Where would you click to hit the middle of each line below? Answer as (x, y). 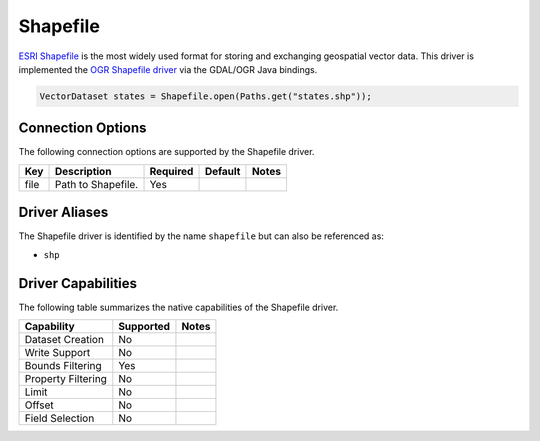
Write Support (57, 353)
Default (222, 171)
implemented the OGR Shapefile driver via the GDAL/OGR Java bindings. (168, 69)
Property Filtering (65, 379)
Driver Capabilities (78, 283)
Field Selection (59, 418)
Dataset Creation (64, 340)
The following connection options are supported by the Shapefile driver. (166, 152)
